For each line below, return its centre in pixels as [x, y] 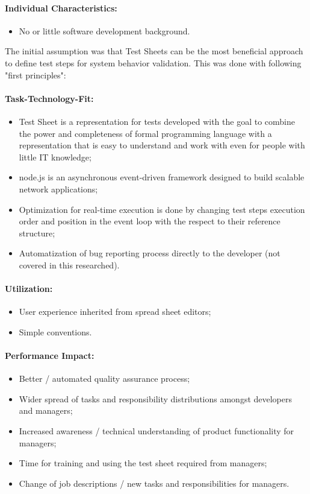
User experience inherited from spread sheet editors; [115, 312]
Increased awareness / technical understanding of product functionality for [157, 431]
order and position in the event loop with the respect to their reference [150, 221]
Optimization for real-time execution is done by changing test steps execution [162, 209]
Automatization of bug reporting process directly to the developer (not [150, 253]
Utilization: [29, 289]
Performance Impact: [50, 356]
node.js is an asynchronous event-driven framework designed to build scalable [162, 177]
